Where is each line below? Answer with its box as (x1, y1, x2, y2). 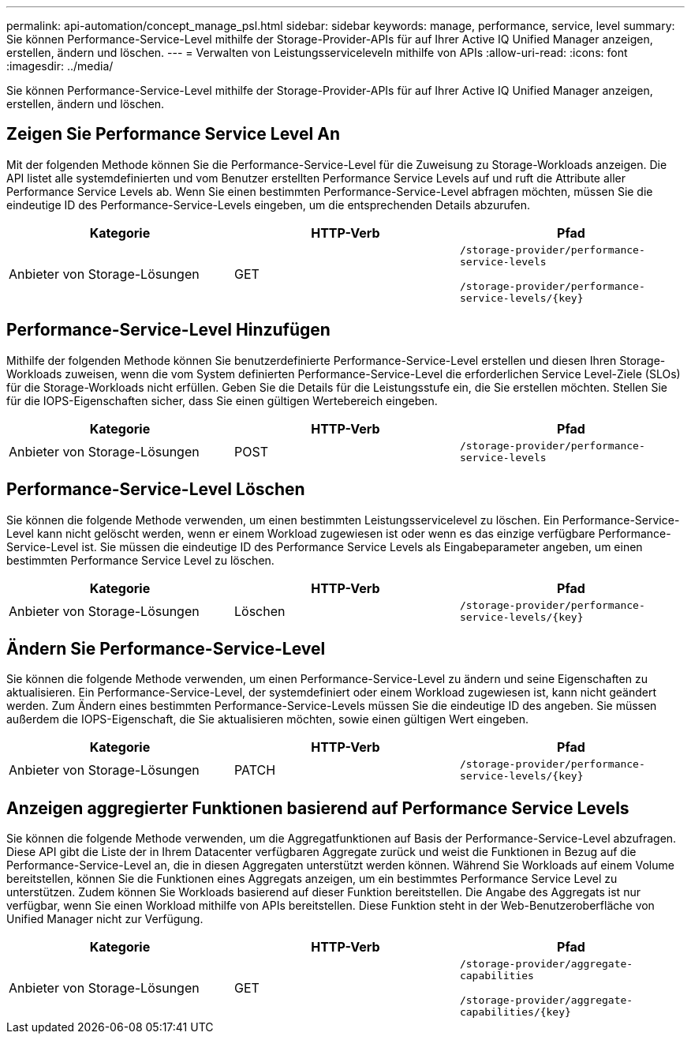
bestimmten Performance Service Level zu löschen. (6, 553, 275, 567)
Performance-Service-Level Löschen (6, 479, 305, 500)
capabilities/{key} (459, 1006, 571, 1019)
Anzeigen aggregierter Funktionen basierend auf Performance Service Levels (6, 798, 629, 818)
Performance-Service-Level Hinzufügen (6, 320, 331, 340)
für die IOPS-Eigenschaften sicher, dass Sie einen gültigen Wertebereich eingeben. (6, 393, 438, 407)
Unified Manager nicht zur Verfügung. (6, 912, 204, 926)
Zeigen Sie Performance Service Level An (6, 124, 340, 145)
